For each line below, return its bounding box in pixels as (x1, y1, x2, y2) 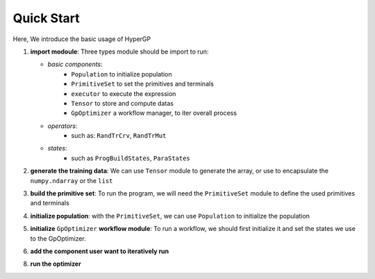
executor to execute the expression (71, 89, 176, 97)
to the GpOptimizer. (30, 234, 86, 243)
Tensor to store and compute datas (71, 99, 174, 107)
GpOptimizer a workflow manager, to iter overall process (71, 109, 237, 118)
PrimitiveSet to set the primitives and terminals (71, 80, 215, 88)
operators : (47, 122, 78, 130)
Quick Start (12, 10, 80, 26)
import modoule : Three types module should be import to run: (30, 47, 209, 56)
